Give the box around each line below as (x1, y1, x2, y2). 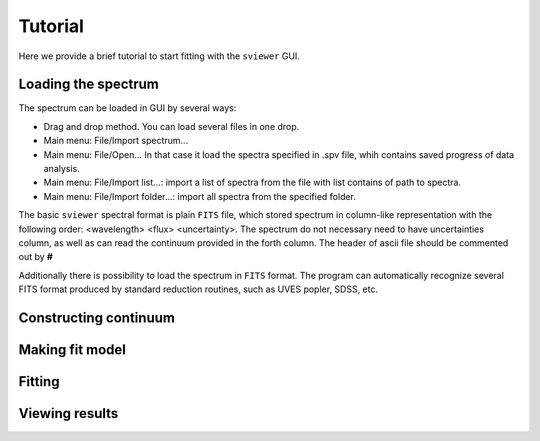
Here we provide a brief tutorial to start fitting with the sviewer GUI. (18, 50, 300, 62)
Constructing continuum (18, 309, 175, 326)
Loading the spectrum (18, 76, 160, 93)
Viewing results (18, 405, 119, 422)
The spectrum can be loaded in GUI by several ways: (18, 102, 237, 114)
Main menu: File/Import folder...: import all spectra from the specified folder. (43, 190, 357, 202)
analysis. (43, 163, 80, 175)
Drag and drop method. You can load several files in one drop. (43, 120, 300, 132)
